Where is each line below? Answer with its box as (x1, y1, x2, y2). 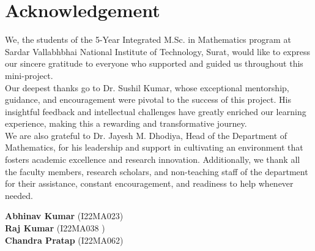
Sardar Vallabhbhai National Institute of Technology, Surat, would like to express (5, 45, 311, 58)
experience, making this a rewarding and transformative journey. (5, 117, 247, 130)
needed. (5, 189, 33, 201)
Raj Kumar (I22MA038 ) (5, 222, 105, 234)
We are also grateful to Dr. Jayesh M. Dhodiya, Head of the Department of (5, 129, 287, 141)
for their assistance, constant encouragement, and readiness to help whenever (5, 177, 294, 190)
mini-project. (5, 69, 53, 81)
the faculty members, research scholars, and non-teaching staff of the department (5, 165, 308, 178)
